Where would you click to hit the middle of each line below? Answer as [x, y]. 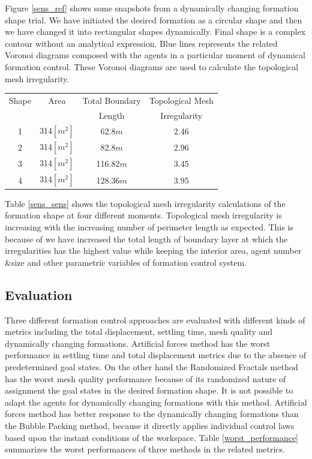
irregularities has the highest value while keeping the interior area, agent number [153, 250]
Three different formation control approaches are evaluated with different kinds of [155, 319]
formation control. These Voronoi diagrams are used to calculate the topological [152, 66]
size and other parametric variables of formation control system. [129, 262]
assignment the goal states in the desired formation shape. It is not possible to [149, 390]
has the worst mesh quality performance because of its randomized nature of [145, 378]
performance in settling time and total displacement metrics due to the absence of [156, 355]
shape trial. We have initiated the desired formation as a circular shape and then [154, 19]
